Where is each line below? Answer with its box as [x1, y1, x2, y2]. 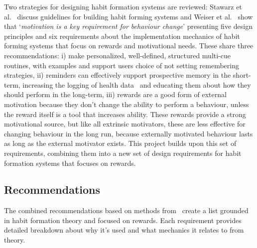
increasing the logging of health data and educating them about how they [22, 79, 251, 90]
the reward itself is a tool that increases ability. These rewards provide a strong [4, 109, 246, 119]
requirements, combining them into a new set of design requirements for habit [4, 147, 242, 158]
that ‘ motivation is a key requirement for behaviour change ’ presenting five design [4, 21, 253, 31]
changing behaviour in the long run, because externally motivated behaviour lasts [4, 128, 253, 138]
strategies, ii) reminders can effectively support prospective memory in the [4, 70, 231, 80]
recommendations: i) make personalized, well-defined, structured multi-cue [4, 50, 231, 60]
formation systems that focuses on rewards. [4, 157, 136, 168]
